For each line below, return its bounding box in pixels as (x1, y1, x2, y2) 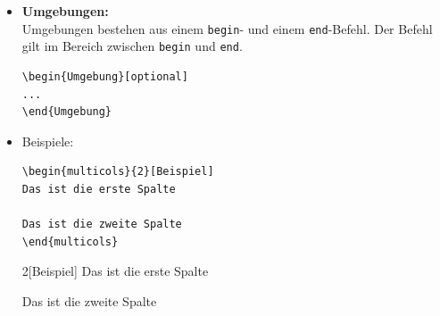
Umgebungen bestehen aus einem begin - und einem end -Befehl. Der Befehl (21, 19, 433, 37)
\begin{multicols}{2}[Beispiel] (21, 165, 214, 179)
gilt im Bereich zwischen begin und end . (21, 37, 243, 55)
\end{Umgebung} (21, 105, 112, 119)
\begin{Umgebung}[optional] (21, 70, 188, 83)
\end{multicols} (21, 235, 119, 248)
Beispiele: (21, 131, 74, 150)
